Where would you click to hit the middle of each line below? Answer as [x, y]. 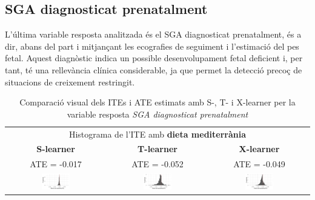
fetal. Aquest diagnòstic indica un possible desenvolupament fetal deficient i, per [154, 58]
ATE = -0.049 [259, 164]
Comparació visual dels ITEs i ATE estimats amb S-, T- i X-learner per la [157, 102]
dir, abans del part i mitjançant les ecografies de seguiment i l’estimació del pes [152, 46]
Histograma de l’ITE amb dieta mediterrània [157, 134]
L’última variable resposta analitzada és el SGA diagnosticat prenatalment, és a [153, 34]
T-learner [157, 149]
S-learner [56, 149]
